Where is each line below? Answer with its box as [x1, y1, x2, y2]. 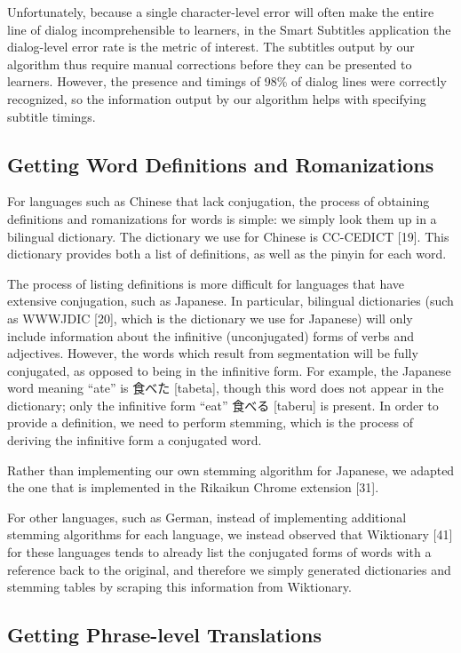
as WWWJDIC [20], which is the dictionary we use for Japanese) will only [7, 308, 413, 327]
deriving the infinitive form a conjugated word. [7, 431, 262, 450]
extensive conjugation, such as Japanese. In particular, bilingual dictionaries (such [7, 291, 454, 310]
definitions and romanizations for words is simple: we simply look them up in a [7, 209, 437, 227]
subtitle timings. [7, 107, 96, 125]
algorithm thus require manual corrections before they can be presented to [7, 54, 412, 73]
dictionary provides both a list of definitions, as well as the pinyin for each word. [7, 244, 447, 263]
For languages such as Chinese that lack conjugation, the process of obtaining [7, 192, 430, 211]
